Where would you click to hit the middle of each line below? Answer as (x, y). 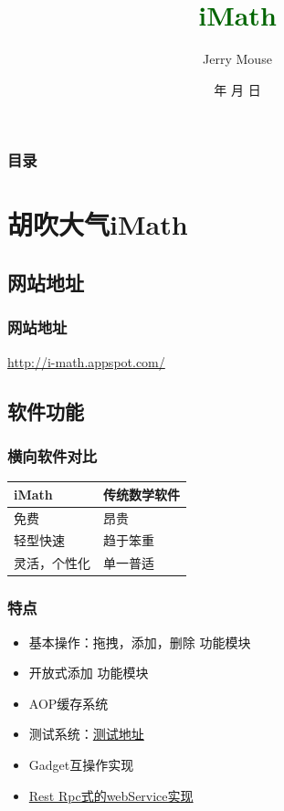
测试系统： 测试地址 (86, 734)
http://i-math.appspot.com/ (86, 361)
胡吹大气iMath (98, 224)
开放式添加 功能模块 (89, 673)
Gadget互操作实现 (81, 764)
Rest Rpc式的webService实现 (111, 795)
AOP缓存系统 (68, 703)
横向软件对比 (53, 455)
